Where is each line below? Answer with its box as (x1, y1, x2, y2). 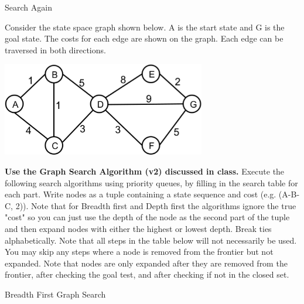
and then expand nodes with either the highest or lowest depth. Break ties (5, 222, 272, 234)
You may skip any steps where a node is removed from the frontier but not (5, 245, 274, 258)
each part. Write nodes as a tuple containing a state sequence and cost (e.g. (5, 188, 276, 200)
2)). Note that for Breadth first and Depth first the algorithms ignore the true (15, 199, 296, 211)
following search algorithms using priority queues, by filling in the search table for (5, 176, 298, 189)
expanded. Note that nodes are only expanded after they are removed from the (5, 257, 288, 269)
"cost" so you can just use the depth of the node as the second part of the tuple (5, 211, 290, 223)
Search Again (5, 1, 52, 13)
